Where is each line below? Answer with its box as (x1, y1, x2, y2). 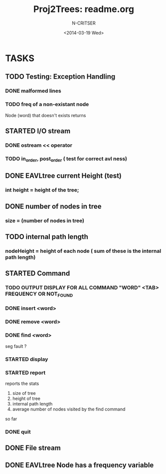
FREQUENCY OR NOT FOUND (5, 290, 73, 298)
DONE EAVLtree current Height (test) (5, 172, 122, 180)
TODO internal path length (5, 233, 89, 241)
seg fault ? (5, 343, 27, 349)
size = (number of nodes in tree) (5, 217, 85, 224)
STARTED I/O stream (5, 127, 71, 135)
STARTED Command (5, 269, 70, 278)
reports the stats (5, 380, 39, 386)
